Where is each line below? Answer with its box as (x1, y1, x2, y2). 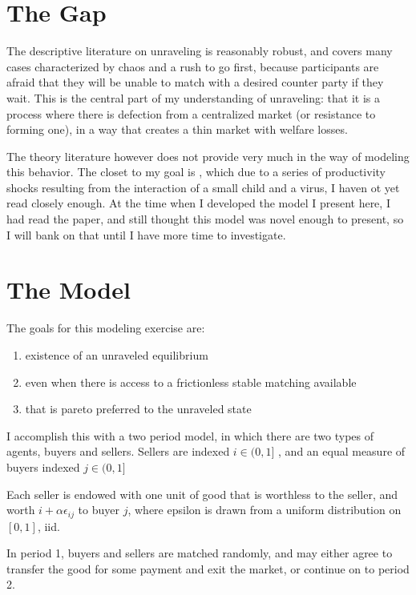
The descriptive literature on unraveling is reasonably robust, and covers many (6, 42, 393, 59)
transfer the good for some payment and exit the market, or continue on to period (6, 560, 410, 577)
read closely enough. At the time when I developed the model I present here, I (6, 195, 390, 211)
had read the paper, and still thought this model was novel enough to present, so (6, 211, 404, 227)
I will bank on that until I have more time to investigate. (6, 226, 286, 243)
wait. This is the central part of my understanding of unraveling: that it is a (6, 89, 380, 106)
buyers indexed (6, 458, 80, 475)
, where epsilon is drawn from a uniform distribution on (127, 501, 402, 518)
